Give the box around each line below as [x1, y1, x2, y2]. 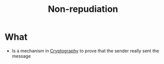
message [11, 53, 31, 59]
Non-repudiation [48, 3, 118, 15]
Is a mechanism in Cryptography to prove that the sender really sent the [11, 48, 160, 54]
